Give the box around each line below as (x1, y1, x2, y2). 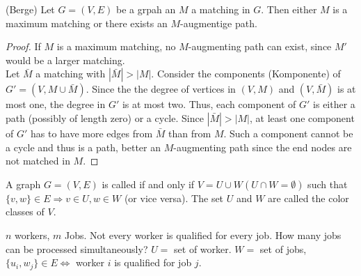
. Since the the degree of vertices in (86, 82, 236, 96)
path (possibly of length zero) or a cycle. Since (6, 110, 204, 125)
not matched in (6, 153, 70, 168)
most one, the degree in (6, 97, 106, 112)
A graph (6, 176, 41, 191)
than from (168, 125, 211, 140)
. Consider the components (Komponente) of (151, 66, 341, 81)
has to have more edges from (30, 125, 153, 140)
